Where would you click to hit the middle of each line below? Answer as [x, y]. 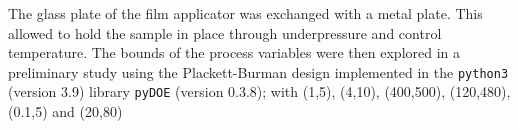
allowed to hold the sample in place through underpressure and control [225, 32]
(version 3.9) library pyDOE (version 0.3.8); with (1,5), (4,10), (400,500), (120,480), [259, 91]
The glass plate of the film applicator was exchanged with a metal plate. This [245, 13]
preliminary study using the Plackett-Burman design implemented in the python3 [258, 71]
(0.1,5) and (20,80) [65, 111]
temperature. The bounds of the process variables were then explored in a [234, 52]
